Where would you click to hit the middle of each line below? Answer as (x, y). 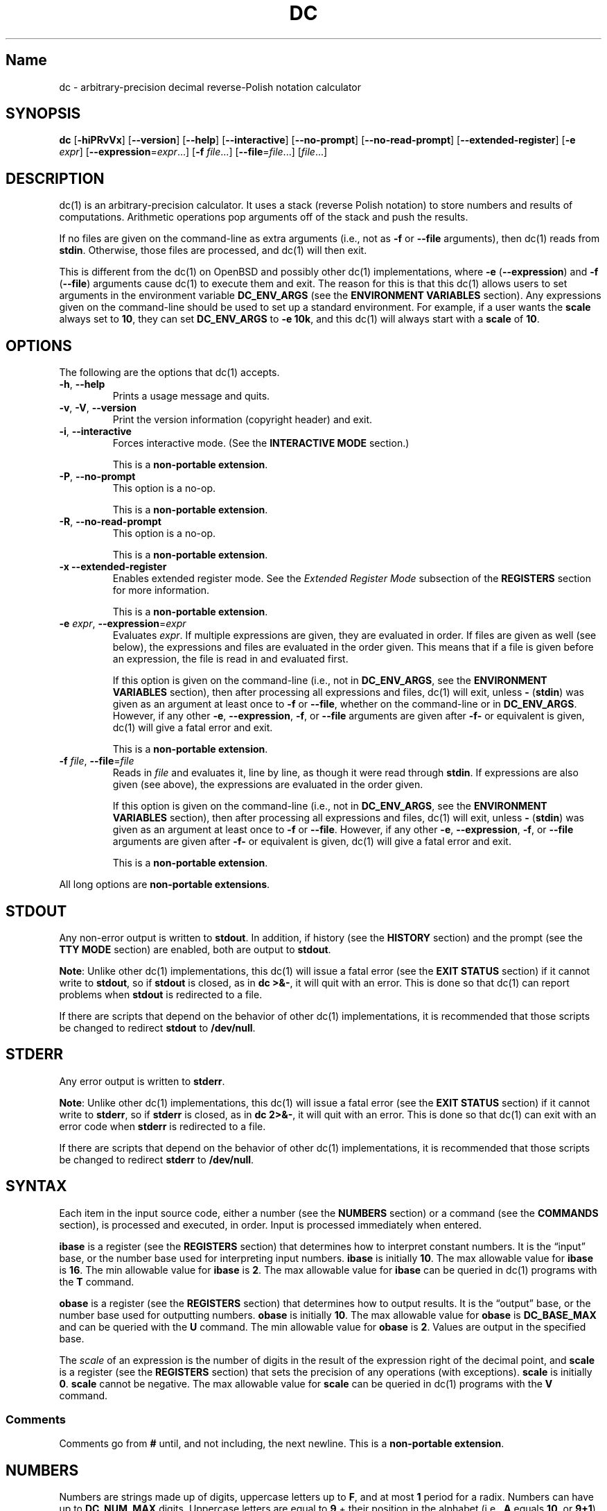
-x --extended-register (113, 567)
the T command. (97, 1281)
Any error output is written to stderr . (142, 1081)
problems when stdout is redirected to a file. (161, 994)
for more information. (161, 590)
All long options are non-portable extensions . (165, 885)
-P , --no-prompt (97, 477)
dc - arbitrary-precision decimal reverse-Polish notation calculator (210, 87)
